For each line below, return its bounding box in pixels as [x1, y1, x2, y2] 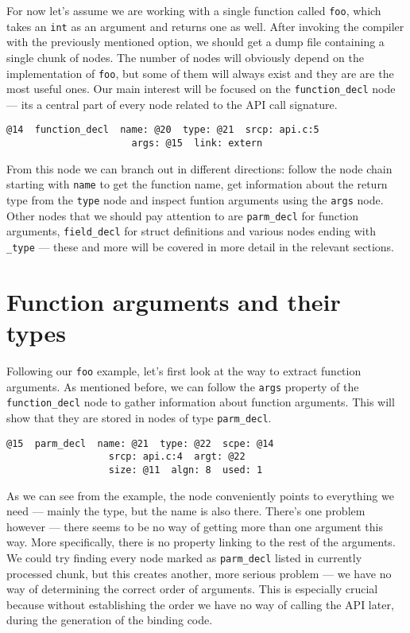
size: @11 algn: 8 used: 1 [108, 464, 263, 476]
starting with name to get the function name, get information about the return [6, 176, 388, 192]
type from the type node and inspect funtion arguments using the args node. [6, 191, 384, 208]
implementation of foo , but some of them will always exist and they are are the [6, 64, 394, 81]
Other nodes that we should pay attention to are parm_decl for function [6, 207, 359, 223]
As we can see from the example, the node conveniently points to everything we [6, 487, 394, 503]
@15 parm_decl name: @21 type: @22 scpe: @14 [6, 437, 274, 449]
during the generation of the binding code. [6, 612, 213, 628]
